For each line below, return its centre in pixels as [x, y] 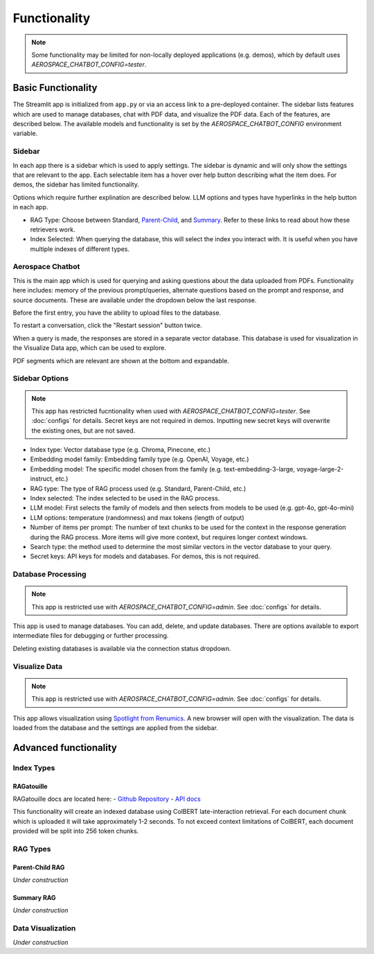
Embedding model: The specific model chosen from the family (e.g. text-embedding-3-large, [163, 469]
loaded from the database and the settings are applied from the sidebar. [115, 728]
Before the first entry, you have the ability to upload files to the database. [117, 313]
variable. [25, 133]
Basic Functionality [55, 88]
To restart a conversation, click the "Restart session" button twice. [107, 325]
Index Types [34, 767]
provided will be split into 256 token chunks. [76, 831]
